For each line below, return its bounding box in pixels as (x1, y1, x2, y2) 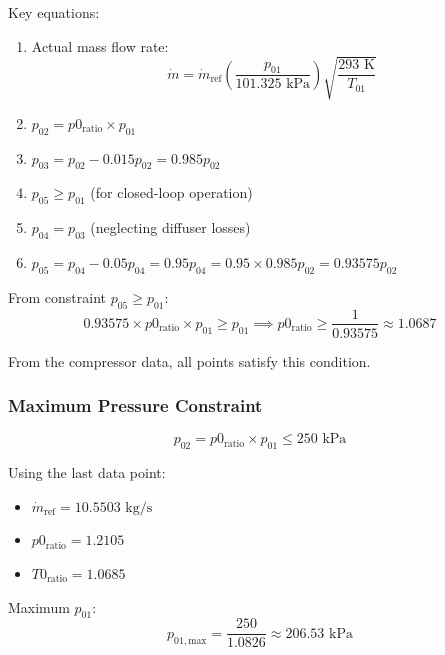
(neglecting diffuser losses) (90, 217, 251, 238)
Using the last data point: (8, 462, 166, 483)
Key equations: (8, 2, 100, 22)
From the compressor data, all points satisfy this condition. (8, 350, 371, 371)
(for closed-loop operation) (90, 182, 253, 203)
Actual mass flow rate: (31, 35, 169, 56)
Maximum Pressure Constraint (8, 393, 263, 418)
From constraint (8, 286, 106, 307)
